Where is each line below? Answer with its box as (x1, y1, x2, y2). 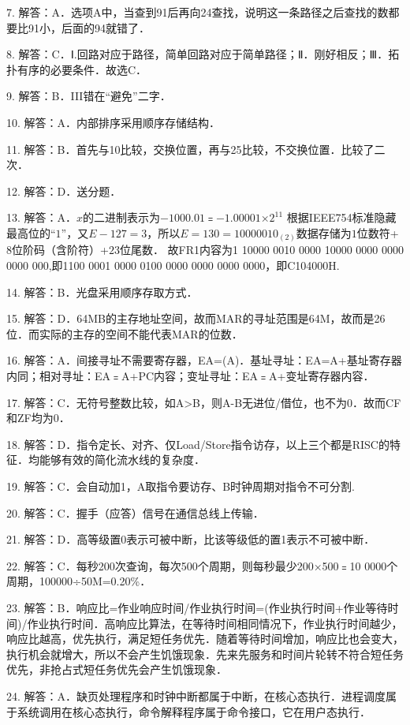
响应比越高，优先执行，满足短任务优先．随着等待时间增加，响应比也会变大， (6, 630, 404, 647)
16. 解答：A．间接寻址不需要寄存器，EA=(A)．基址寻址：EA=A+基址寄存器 (6, 352, 402, 368)
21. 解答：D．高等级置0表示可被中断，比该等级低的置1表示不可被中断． (6, 531, 375, 547)
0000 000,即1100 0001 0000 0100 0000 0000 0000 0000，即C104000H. (6, 257, 340, 274)
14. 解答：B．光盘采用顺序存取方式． (6, 283, 198, 300)
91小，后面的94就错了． (28, 19, 150, 36)
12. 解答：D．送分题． (6, 182, 121, 199)
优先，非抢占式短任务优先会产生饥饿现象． (6, 661, 227, 678)
